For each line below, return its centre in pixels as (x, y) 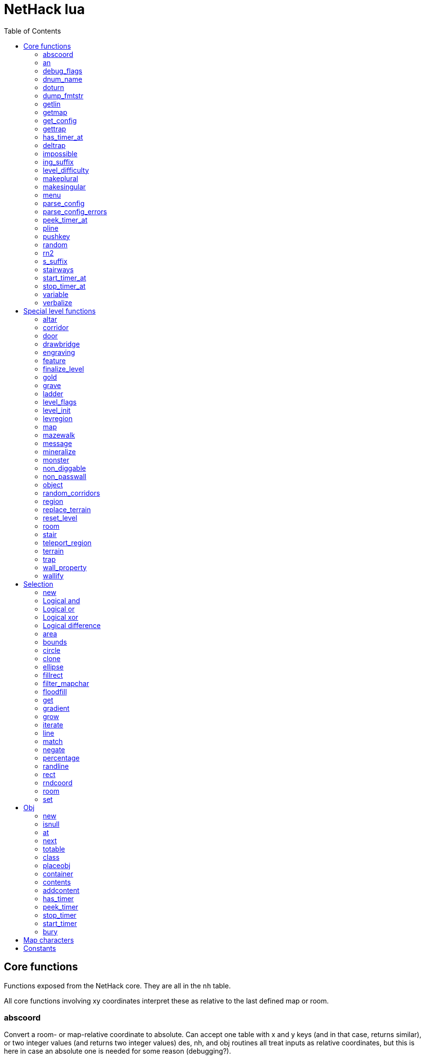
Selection (38, 584)
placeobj (57, 865)
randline (56, 766)
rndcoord (58, 782)
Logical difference (72, 625)
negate (54, 749)
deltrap (54, 145)
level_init (57, 410)
